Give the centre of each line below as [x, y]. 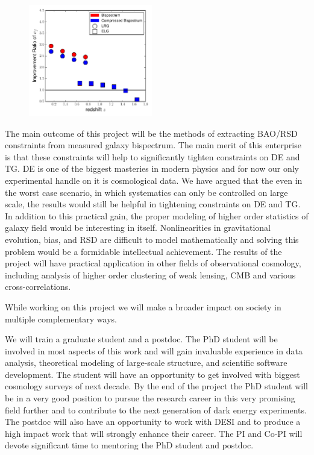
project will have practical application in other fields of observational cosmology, [153, 263]
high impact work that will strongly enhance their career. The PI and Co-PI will [154, 433]
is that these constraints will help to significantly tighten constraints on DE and [152, 156]
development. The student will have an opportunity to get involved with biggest [152, 374]
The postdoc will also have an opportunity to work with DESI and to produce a [153, 422]
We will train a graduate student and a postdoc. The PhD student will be [141, 339]
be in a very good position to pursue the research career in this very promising [150, 398]
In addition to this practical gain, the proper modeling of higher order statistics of [157, 215]
